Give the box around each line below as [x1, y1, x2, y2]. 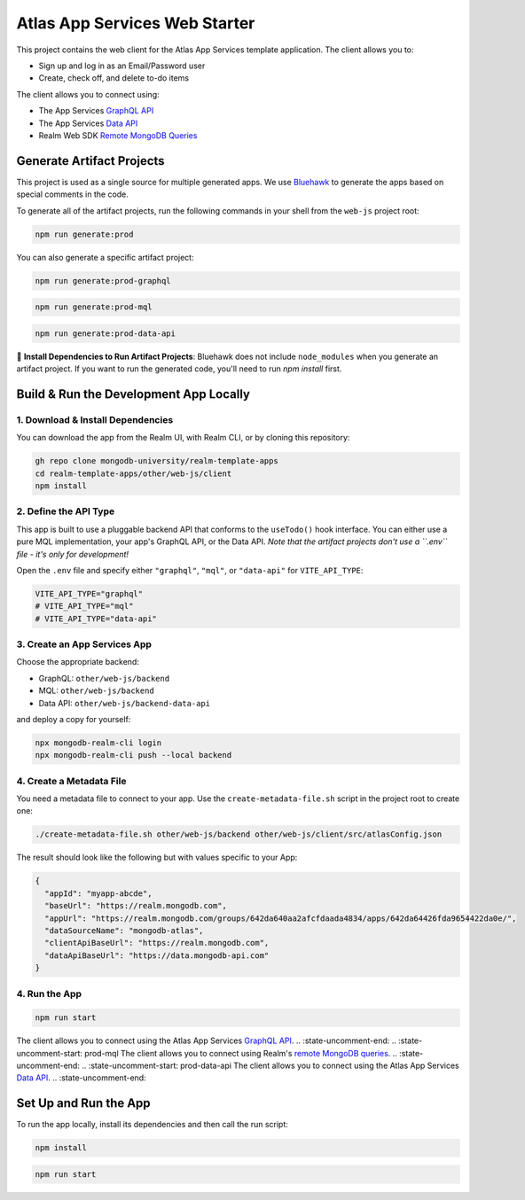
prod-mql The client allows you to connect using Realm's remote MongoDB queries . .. [84, 1048, 398, 1058]
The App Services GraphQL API [38, 105, 154, 116]
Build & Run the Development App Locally [16, 386, 250, 401]
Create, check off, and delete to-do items [38, 73, 190, 83]
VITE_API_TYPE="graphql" [35, 588, 144, 598]
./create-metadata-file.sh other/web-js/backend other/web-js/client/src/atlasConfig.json [35, 830, 443, 839]
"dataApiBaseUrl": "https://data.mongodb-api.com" [44, 950, 270, 961]
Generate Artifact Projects [16, 153, 165, 168]
